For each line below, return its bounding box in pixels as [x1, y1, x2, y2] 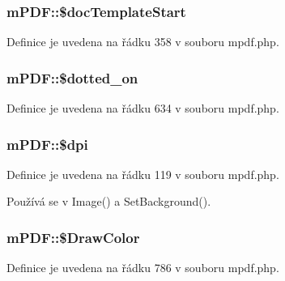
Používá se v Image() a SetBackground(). [6, 193, 211, 210]
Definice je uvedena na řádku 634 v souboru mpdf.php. [6, 100, 279, 117]
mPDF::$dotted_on [6, 67, 138, 87]
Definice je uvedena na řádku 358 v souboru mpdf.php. [6, 33, 279, 50]
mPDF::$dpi [6, 134, 88, 154]
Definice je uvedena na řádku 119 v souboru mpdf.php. [6, 165, 279, 182]
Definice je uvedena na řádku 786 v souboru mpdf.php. [6, 259, 279, 276]
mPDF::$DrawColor [6, 227, 140, 247]
